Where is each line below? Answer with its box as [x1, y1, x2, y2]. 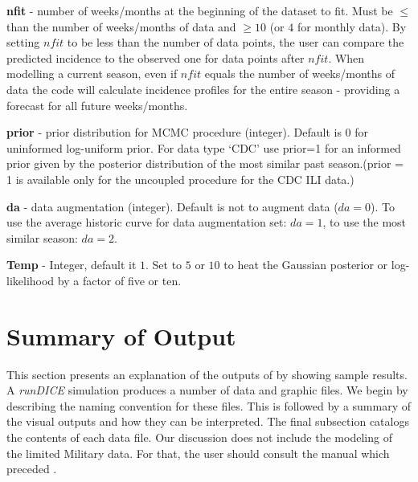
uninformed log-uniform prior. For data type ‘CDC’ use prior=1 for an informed [6, 139, 401, 156]
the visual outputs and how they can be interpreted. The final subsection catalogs [6, 413, 409, 430]
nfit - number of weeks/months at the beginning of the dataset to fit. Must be [6, 2, 393, 18]
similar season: [6, 229, 78, 246]
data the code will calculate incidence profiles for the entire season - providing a [6, 80, 400, 97]
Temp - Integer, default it [6, 256, 137, 273]
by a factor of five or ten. [57, 272, 182, 288]
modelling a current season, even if [6, 65, 178, 82]
